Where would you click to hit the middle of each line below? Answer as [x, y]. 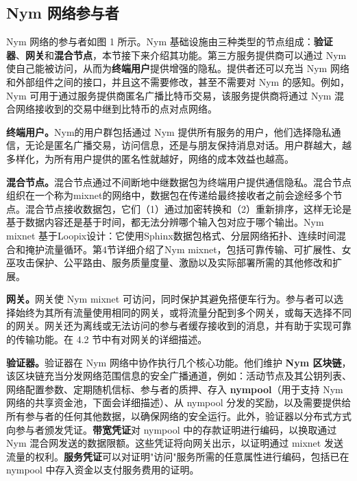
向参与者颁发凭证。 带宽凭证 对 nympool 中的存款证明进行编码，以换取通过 [172, 429]
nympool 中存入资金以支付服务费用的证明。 [103, 470]
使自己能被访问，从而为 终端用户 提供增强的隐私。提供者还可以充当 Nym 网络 [178, 68]
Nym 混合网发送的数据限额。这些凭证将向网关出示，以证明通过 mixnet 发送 [175, 443]
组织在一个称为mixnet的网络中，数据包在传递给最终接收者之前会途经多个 [170, 195]
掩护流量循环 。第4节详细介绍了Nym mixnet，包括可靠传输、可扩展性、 [183, 249]
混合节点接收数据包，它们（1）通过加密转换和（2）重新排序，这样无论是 [188, 208]
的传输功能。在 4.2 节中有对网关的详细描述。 [107, 339]
